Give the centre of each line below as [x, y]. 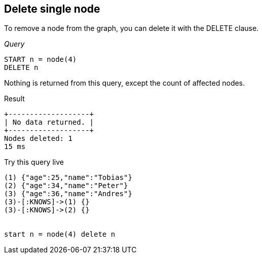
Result [14, 99]
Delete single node [52, 9]
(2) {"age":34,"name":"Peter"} [66, 186]
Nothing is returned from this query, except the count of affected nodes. [125, 83]
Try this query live [34, 162]
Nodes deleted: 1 [38, 139]
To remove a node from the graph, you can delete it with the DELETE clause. [132, 28]
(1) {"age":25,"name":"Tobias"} [68, 178]
